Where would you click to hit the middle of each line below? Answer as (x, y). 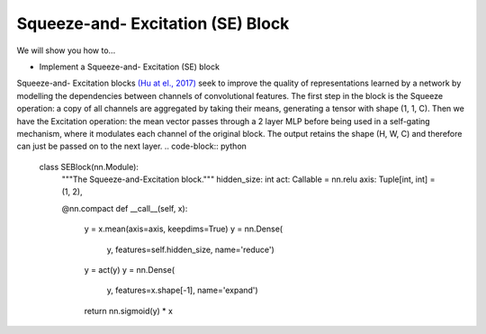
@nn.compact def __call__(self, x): (125, 208)
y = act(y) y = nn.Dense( (130, 270)
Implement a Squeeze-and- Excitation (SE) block (130, 67)
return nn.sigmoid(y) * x (128, 311)
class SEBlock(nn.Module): (89, 167)
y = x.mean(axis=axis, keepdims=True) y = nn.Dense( (184, 229)
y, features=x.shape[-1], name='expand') (182, 290)
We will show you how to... (66, 50)
